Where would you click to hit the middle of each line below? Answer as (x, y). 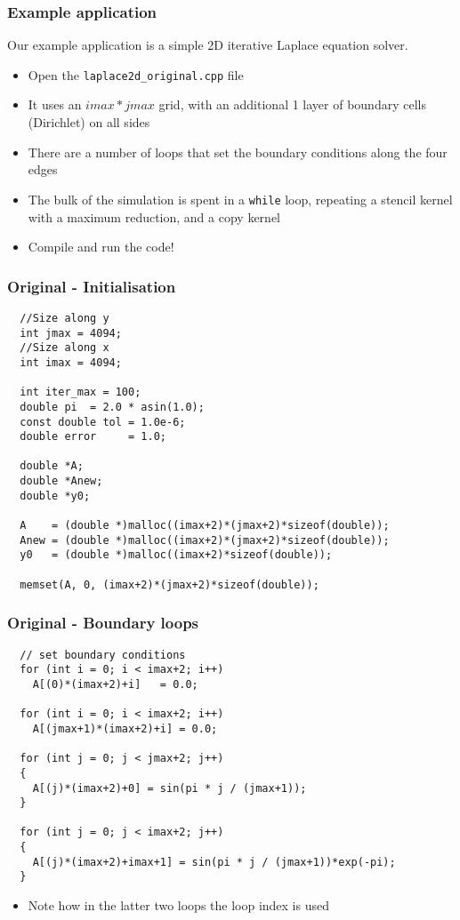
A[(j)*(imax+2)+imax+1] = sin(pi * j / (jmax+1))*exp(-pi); (214, 862)
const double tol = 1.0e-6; (103, 422)
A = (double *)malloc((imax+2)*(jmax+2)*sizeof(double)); (205, 526)
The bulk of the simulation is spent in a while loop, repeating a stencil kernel (240, 199)
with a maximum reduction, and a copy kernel (154, 216)
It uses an (55, 104)
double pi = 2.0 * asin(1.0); (112, 407)
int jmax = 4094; (71, 333)
